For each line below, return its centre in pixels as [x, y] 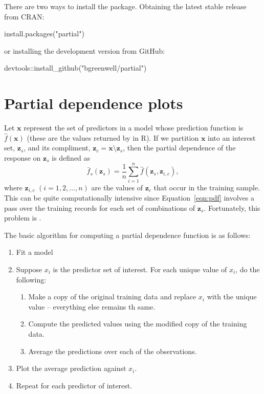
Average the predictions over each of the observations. [113, 351]
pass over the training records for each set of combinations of [100, 207]
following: [31, 279]
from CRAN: [24, 16]
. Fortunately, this [232, 207]
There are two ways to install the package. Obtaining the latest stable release [125, 6]
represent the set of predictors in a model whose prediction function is [134, 128]
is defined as [71, 157]
